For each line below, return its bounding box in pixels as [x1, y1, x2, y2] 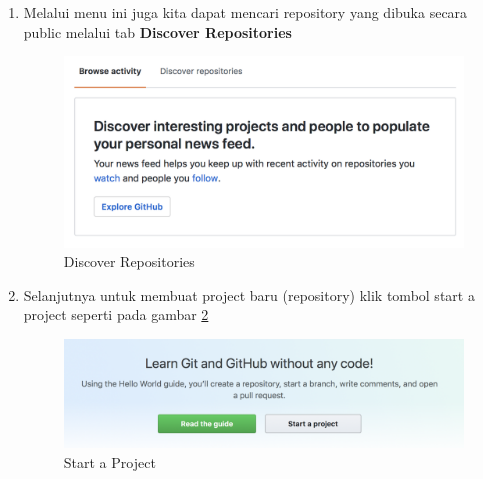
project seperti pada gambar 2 [23, 304, 209, 325]
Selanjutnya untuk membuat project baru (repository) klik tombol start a [23, 284, 475, 305]
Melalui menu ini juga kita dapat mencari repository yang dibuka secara [23, 2, 468, 22]
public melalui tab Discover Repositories [23, 21, 292, 42]
